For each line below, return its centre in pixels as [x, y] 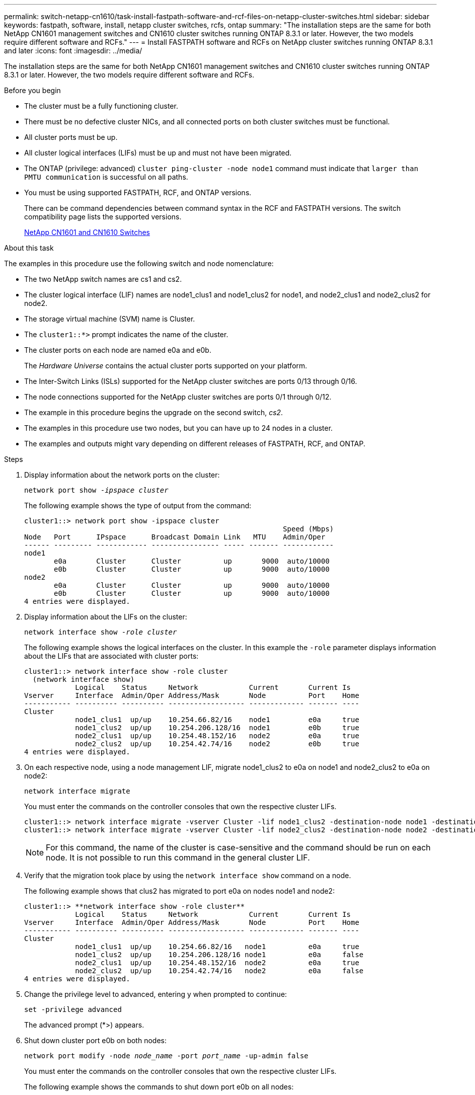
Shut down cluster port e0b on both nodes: [95, 1040]
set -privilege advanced [73, 1009]
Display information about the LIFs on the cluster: [106, 617]
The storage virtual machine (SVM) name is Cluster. [110, 319]
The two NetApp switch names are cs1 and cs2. [103, 279]
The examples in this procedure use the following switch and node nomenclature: [139, 263]
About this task [29, 248]
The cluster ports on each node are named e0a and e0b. [118, 350]
